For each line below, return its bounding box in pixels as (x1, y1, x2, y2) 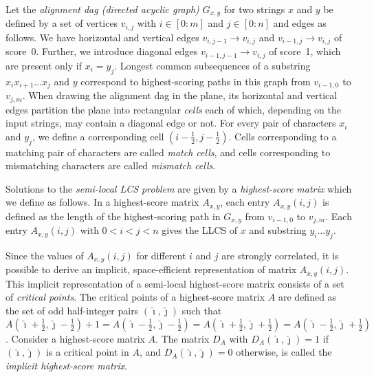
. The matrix (155, 331, 210, 345)
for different (136, 248, 186, 262)
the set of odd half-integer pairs (5, 303, 139, 318)
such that (181, 303, 222, 318)
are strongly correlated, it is (221, 248, 339, 262)
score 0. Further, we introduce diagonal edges (5, 44, 198, 58)
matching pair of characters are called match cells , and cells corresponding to (5, 144, 331, 159)
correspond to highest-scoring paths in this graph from (80, 74, 311, 88)
